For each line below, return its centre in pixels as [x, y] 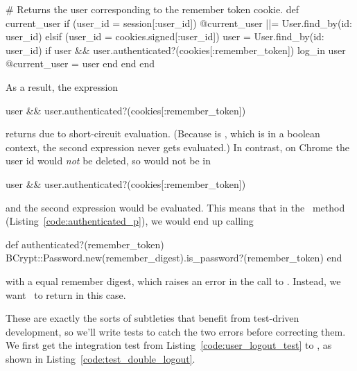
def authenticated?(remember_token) [85, 244]
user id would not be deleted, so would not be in [108, 161]
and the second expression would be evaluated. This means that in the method [175, 207]
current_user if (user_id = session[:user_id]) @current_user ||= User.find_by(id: [179, 23]
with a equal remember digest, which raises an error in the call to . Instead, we [173, 281]
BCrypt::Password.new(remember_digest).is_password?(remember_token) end [174, 258]
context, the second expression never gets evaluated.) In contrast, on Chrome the [177, 147]
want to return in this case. [66, 294]
